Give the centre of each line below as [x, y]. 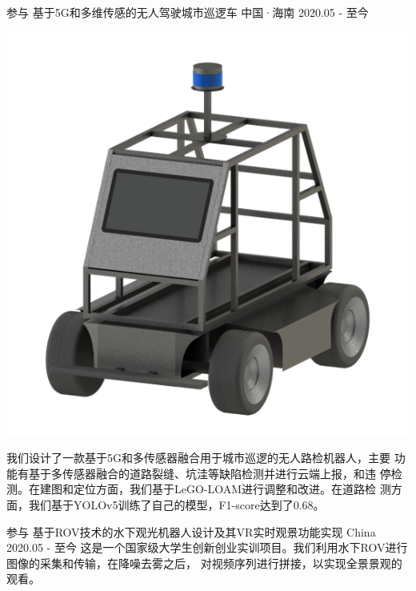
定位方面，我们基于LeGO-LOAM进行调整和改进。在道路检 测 [232, 489]
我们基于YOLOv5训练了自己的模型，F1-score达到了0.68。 [176, 504]
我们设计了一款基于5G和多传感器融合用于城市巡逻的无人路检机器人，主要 [198, 458]
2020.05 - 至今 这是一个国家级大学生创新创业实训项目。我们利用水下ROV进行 [207, 547]
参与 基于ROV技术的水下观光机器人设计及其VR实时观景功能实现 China [191, 531]
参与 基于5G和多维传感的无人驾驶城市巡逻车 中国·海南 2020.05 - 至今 [188, 12]
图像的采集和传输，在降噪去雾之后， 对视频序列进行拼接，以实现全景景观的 [204, 563]
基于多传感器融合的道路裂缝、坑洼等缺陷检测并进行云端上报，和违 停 [210, 473]
